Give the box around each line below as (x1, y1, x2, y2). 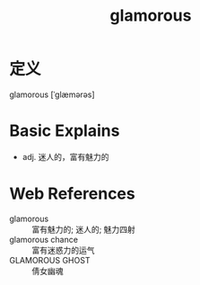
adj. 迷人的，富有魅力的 (22, 151, 109, 162)
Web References (9, 183, 136, 204)
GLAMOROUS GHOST (9, 254, 91, 265)
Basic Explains (9, 120, 120, 141)
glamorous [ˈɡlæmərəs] (9, 89, 96, 100)
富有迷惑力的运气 (31, 245, 95, 255)
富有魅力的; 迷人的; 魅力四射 (31, 224, 136, 235)
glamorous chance (9, 234, 79, 245)
